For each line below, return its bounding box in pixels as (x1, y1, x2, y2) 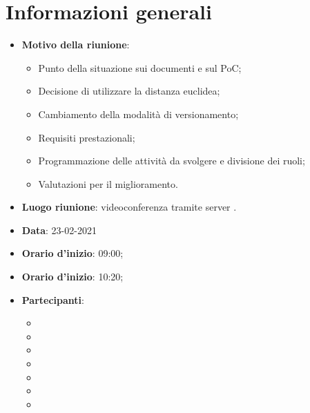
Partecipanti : (21, 292, 84, 307)
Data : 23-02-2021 (21, 222, 97, 237)
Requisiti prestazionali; (38, 130, 135, 144)
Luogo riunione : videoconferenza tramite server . (21, 200, 237, 214)
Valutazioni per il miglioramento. (38, 176, 178, 191)
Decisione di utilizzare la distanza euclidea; (38, 84, 220, 98)
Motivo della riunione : (21, 37, 130, 52)
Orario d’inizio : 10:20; (21, 269, 124, 284)
